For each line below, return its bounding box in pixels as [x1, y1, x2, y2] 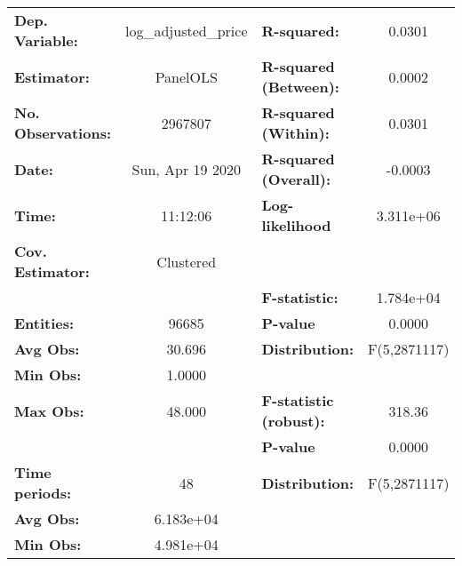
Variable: [14, 30, 78, 51]
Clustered [156, 251, 217, 272]
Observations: [14, 123, 112, 143]
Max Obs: [14, 400, 84, 421]
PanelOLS [155, 66, 218, 87]
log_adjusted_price [125, 20, 248, 41]
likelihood [261, 215, 331, 235]
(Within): [261, 123, 330, 143]
